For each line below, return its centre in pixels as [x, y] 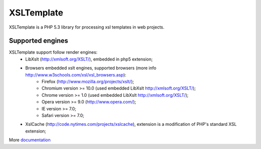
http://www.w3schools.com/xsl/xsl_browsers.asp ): [76, 74]
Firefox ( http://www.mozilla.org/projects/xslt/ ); [88, 82]
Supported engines [39, 41]
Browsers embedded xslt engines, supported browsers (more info [91, 68]
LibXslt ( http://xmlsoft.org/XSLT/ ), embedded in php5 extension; [89, 59]
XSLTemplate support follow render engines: [53, 52]
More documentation [30, 140]
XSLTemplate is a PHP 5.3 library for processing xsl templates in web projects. [87, 27]
